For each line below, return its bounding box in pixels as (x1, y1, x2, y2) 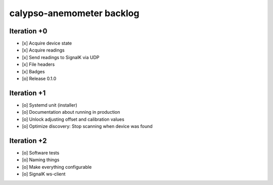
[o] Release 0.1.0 (22, 76, 57, 82)
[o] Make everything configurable (22, 164, 92, 170)
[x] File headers (22, 61, 55, 68)
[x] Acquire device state (22, 40, 72, 47)
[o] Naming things (22, 157, 60, 163)
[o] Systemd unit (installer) (22, 102, 78, 108)
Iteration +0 (9, 27, 48, 35)
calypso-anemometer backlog (9, 8, 140, 19)
